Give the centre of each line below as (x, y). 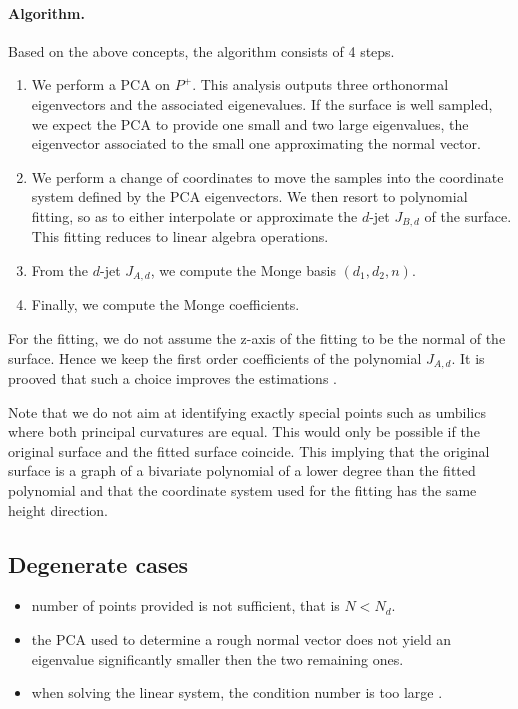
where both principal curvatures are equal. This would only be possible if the (244, 431)
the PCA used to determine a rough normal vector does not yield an (241, 639)
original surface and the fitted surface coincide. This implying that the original (249, 450)
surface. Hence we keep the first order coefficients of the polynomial (215, 357)
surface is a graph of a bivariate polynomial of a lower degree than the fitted (242, 470)
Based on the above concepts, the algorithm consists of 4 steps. (201, 50)
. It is (468, 357)
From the (60, 270)
